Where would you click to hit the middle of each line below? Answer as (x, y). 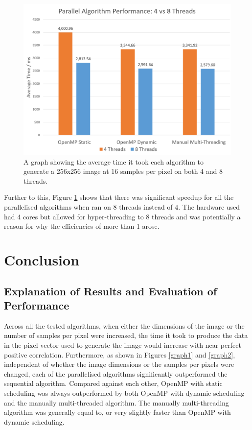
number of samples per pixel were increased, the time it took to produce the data (126, 335)
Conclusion (42, 260)
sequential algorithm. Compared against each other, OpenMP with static (113, 383)
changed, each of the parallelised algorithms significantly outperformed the (116, 373)
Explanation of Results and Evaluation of (111, 291)
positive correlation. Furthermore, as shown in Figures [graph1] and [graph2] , (120, 354)
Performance (37, 305)
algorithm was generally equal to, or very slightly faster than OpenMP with (117, 412)
